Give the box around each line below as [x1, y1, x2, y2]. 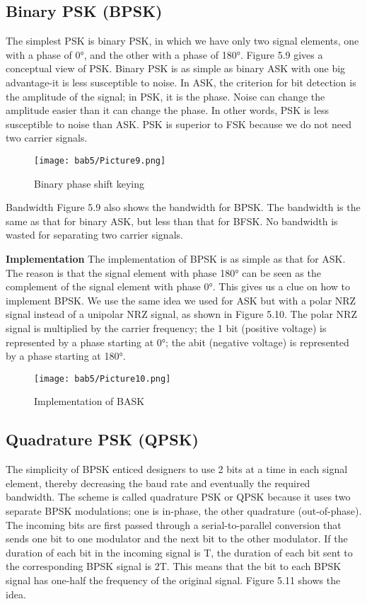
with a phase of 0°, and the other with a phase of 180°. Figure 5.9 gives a [6, 47, 323, 62]
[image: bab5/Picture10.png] [34, 373, 171, 384]
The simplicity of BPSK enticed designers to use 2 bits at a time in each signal [6, 462, 348, 477]
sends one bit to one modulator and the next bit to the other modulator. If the [6, 531, 348, 546]
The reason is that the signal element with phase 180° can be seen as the [6, 265, 321, 280]
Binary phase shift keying [34, 176, 144, 190]
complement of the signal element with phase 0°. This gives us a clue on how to [6, 279, 351, 294]
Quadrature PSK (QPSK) [6, 428, 199, 450]
